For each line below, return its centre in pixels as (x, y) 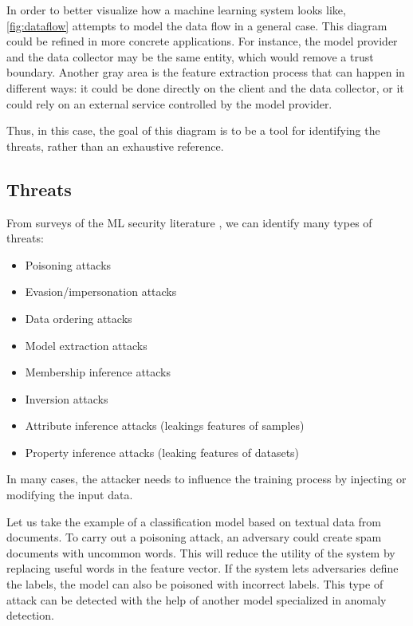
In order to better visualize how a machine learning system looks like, (176, 10)
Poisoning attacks (68, 264)
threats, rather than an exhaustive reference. (115, 146)
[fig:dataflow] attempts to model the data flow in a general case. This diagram (197, 25)
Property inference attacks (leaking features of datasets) (162, 452)
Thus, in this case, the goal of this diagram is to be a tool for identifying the (193, 130)
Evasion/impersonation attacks (101, 291)
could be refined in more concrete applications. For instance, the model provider (202, 41)
